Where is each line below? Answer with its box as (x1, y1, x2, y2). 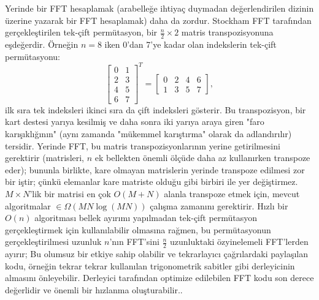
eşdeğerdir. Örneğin (5, 38, 79, 51)
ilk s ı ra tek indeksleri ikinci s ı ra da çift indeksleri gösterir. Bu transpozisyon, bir (5, 103, 306, 116)
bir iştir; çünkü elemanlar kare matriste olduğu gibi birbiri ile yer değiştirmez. (5, 175, 298, 188)
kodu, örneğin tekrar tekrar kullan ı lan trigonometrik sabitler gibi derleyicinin (5, 259, 295, 272)
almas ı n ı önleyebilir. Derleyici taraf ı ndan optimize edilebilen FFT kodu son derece (5, 271, 314, 284)
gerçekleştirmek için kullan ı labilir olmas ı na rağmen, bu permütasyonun (5, 223, 271, 236)
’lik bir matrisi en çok (29, 187, 111, 200)
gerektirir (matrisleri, (5, 151, 85, 164)
